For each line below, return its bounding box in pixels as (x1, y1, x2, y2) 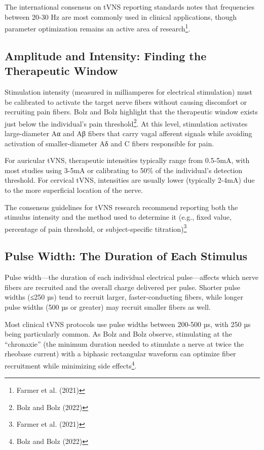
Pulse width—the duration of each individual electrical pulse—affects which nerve (5, 272, 259, 282)
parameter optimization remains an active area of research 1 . (5, 22, 191, 33)
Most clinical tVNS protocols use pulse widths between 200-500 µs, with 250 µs (5, 318, 251, 329)
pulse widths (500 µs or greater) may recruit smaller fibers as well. (5, 302, 211, 312)
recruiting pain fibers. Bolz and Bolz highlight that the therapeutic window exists (5, 106, 258, 117)
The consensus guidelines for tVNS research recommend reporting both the (5, 201, 238, 212)
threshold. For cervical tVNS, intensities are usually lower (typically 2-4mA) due (5, 175, 255, 185)
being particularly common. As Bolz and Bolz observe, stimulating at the (5, 329, 232, 339)
